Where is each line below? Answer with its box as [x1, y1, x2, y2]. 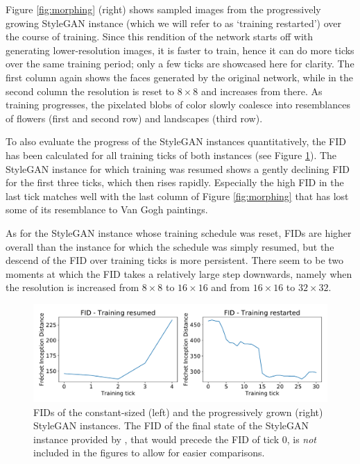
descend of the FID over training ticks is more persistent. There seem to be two [6, 253, 344, 267]
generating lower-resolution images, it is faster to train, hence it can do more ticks [6, 42, 354, 57]
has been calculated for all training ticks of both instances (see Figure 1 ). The [6, 147, 337, 162]
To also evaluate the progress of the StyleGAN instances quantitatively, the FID [6, 134, 346, 149]
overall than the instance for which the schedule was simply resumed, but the [6, 239, 334, 254]
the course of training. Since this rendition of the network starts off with [6, 29, 314, 44]
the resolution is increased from [6, 280, 139, 295]
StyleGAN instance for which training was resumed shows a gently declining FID [6, 161, 350, 176]
